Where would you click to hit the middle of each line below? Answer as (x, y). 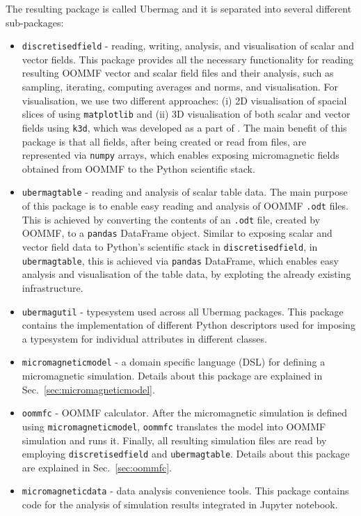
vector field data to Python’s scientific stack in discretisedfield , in (170, 247)
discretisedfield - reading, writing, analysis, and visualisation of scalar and (188, 46)
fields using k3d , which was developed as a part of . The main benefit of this (184, 127)
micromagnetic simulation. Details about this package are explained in (172, 375)
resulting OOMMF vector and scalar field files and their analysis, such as (178, 73)
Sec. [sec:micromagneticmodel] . (88, 389)
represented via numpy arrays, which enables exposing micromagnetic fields (180, 155)
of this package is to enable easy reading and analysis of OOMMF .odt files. (185, 206)
